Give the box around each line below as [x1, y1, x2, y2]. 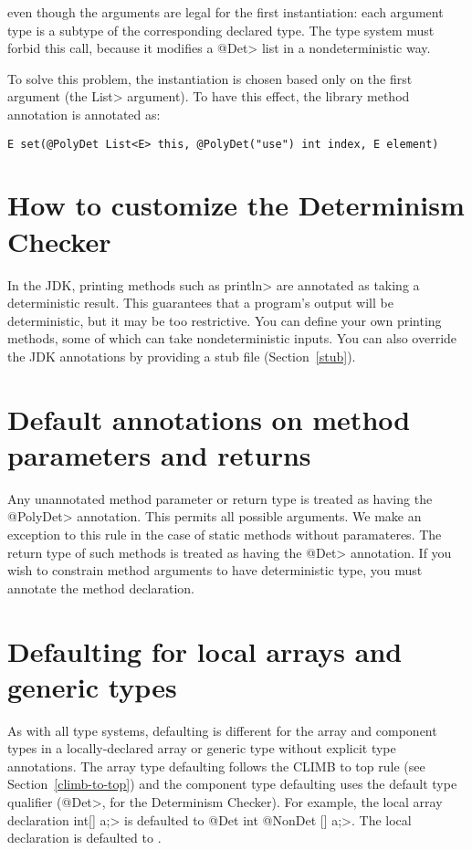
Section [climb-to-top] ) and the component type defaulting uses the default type [7, 774, 457, 793]
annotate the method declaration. [7, 578, 195, 597]
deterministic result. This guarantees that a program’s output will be [7, 293, 393, 312]
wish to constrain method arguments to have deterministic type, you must [7, 561, 423, 580]
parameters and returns [7, 435, 311, 473]
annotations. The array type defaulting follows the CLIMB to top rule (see [7, 756, 425, 775]
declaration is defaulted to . [7, 828, 162, 847]
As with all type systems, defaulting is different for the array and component [7, 720, 437, 740]
